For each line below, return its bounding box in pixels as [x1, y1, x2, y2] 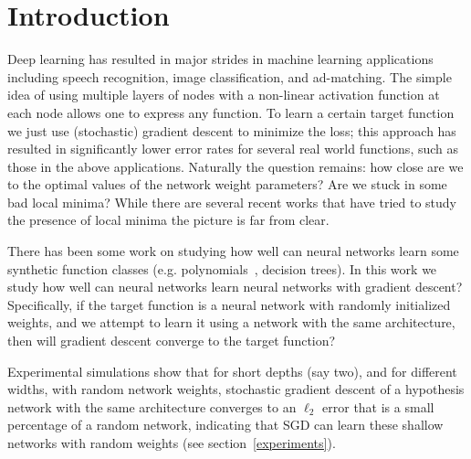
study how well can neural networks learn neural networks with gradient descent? [7, 277, 463, 296]
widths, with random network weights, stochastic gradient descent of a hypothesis [7, 379, 465, 399]
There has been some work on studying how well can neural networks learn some [7, 241, 459, 261]
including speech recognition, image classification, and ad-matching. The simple [7, 67, 452, 86]
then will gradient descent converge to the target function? [7, 331, 336, 350]
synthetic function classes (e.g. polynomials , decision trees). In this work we [7, 259, 437, 278]
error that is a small [322, 397, 434, 416]
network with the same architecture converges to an [7, 397, 297, 416]
